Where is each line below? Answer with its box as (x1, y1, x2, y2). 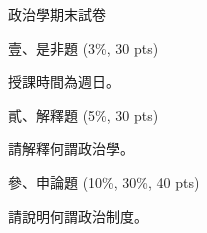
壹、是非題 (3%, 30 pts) (8, 37, 159, 58)
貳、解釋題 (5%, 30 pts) (8, 104, 159, 125)
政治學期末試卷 (8, 4, 106, 24)
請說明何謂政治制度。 (8, 205, 148, 226)
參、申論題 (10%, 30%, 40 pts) (8, 171, 200, 192)
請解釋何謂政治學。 (8, 138, 134, 159)
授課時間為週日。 (8, 71, 120, 92)
